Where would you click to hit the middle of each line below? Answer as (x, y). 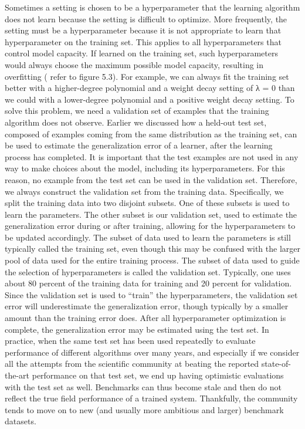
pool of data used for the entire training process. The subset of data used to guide (152, 260)
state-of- (276, 364)
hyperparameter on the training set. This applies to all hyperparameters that (143, 41)
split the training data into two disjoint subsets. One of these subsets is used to (147, 203)
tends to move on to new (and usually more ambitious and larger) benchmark (144, 409)
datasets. (21, 421)
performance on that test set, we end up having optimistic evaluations (158, 375)
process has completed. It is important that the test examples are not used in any (152, 156)
